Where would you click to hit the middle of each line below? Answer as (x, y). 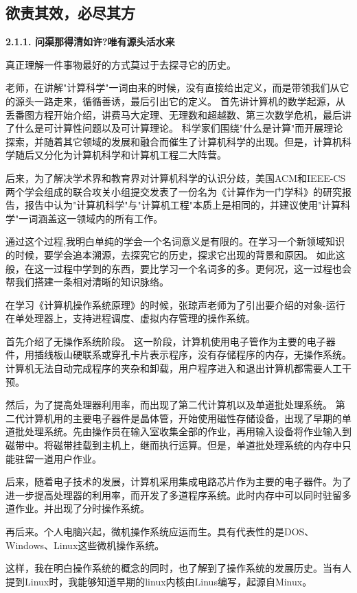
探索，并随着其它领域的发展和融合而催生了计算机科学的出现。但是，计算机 (174, 141)
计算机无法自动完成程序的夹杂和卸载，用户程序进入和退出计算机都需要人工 (174, 368)
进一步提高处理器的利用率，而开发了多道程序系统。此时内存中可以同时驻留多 (178, 495)
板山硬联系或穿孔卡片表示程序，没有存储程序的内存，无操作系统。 (202, 354)
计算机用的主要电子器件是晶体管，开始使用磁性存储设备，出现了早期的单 (188, 418)
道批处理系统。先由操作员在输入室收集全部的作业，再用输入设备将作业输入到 (178, 431)
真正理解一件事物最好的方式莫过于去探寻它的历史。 (121, 64)
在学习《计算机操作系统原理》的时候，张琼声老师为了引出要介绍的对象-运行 (175, 304)
